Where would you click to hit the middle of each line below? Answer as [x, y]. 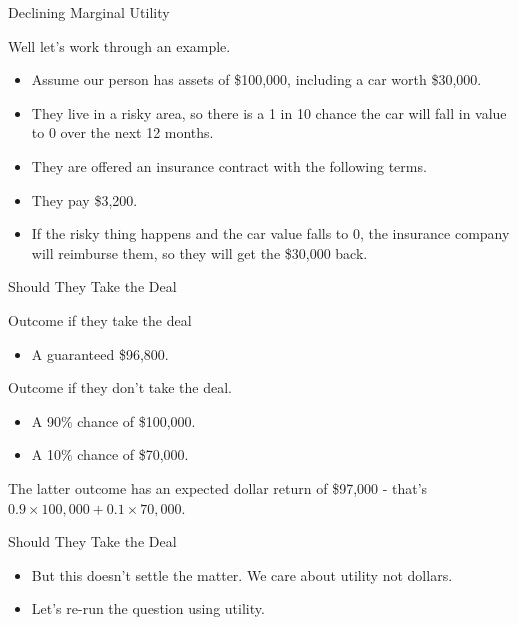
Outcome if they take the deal [100, 319]
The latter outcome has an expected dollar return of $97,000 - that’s [218, 487]
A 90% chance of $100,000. [113, 420]
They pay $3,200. [84, 199]
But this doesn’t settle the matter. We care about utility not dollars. [242, 574]
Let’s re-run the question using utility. [148, 608]
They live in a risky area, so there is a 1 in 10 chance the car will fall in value [269, 112]
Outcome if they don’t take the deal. [120, 387]
